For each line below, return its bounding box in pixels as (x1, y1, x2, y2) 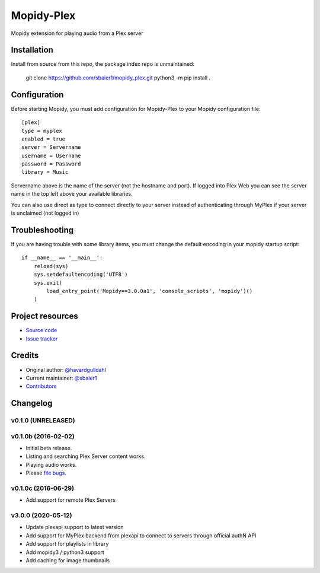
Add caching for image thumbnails (25, 557, 110, 564)
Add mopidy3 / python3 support (25, 549, 105, 556)
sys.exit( (33, 279, 62, 286)
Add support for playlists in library (25, 540, 109, 547)
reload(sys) (33, 263, 69, 269)
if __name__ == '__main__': (21, 254, 103, 261)
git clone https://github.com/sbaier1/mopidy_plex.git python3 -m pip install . (25, 74, 210, 81)
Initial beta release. (25, 445, 72, 451)
